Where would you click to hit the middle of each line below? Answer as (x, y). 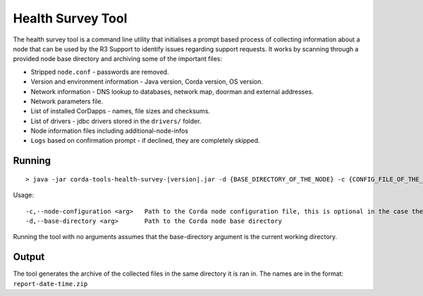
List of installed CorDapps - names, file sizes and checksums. (121, 111)
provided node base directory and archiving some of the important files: (117, 59)
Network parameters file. (67, 101)
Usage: (24, 195)
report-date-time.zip (50, 284)
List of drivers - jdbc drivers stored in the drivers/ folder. (116, 121)
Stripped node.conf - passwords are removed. (100, 72)
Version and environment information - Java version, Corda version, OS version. (147, 82)
